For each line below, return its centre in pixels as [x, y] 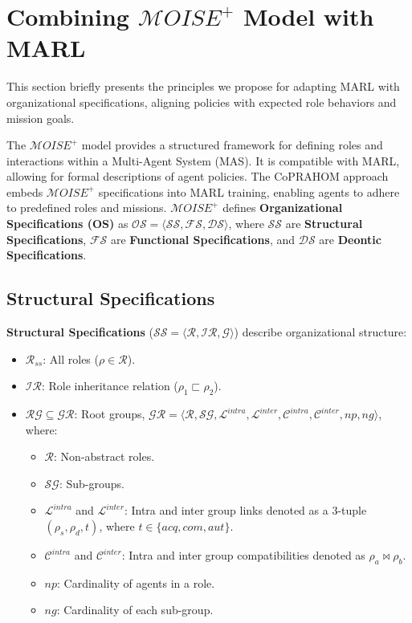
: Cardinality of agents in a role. [136, 582]
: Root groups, [110, 414]
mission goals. [41, 118]
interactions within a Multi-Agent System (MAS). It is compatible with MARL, [203, 160]
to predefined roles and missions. [87, 208]
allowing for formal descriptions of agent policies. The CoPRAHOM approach [198, 176]
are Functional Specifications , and [203, 239]
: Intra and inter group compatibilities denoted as [243, 555]
